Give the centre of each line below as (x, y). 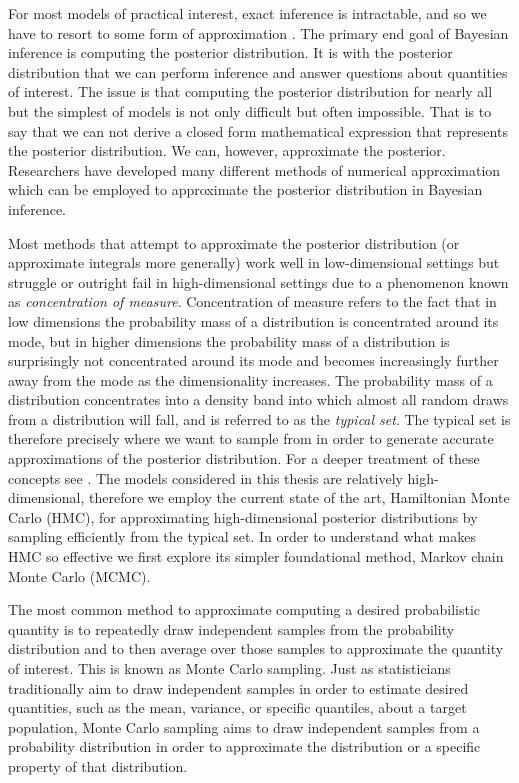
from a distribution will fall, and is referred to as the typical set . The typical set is (259, 418)
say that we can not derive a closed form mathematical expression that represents (258, 130)
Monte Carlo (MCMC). (79, 575)
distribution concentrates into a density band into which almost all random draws (258, 399)
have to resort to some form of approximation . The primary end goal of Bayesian (258, 32)
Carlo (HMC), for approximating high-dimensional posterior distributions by (243, 516)
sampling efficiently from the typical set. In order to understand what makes (242, 536)
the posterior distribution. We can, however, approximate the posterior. (227, 150)
